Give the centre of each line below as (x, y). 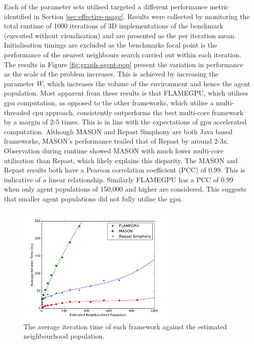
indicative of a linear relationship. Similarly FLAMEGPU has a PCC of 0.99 (119, 179)
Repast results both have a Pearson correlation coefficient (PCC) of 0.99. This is (125, 170)
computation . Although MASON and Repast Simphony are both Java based (118, 131)
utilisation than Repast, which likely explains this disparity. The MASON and (121, 160)
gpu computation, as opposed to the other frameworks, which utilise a (109, 102)
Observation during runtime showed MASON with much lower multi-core (114, 150)
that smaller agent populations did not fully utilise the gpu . (93, 198)
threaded (17, 112)
